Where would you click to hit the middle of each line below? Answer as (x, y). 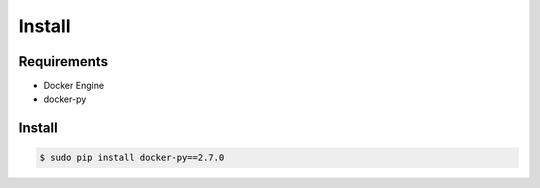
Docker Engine (74, 86)
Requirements (63, 61)
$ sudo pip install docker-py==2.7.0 (132, 158)
